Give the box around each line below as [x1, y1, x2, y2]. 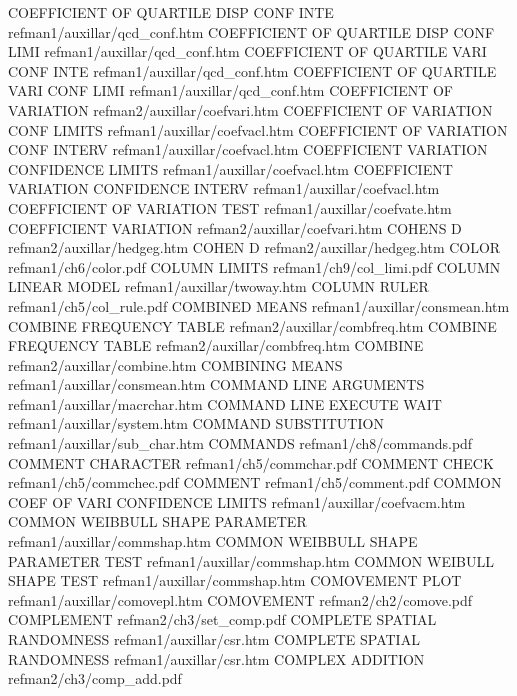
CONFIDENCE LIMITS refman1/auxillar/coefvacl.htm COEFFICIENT [8, 158, 453, 179]
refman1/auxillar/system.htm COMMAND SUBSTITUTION [8, 413, 384, 434]
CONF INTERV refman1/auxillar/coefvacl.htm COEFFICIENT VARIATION [8, 139, 488, 160]
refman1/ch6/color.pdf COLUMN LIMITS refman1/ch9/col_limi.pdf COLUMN [8, 256, 501, 277]
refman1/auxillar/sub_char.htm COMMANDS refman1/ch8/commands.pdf [8, 433, 473, 454]
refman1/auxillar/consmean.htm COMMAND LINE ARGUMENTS [8, 374, 425, 395]
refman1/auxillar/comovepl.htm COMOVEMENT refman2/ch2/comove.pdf [8, 589, 473, 610]
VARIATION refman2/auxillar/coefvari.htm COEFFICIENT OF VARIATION [8, 99, 493, 120]
